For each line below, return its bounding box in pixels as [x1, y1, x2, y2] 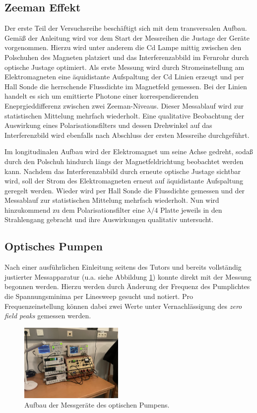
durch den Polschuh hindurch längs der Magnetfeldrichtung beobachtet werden [4, 156, 244, 166]
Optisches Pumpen [4, 238, 103, 254]
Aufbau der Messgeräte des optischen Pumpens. [24, 400, 170, 410]
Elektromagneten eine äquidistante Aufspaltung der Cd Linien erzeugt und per [4, 71, 244, 82]
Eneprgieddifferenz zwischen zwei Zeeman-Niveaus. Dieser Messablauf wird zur [4, 100, 244, 111]
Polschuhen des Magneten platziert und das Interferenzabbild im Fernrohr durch [4, 52, 249, 62]
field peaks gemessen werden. [4, 310, 91, 321]
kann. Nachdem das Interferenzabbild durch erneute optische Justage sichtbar [4, 166, 241, 176]
